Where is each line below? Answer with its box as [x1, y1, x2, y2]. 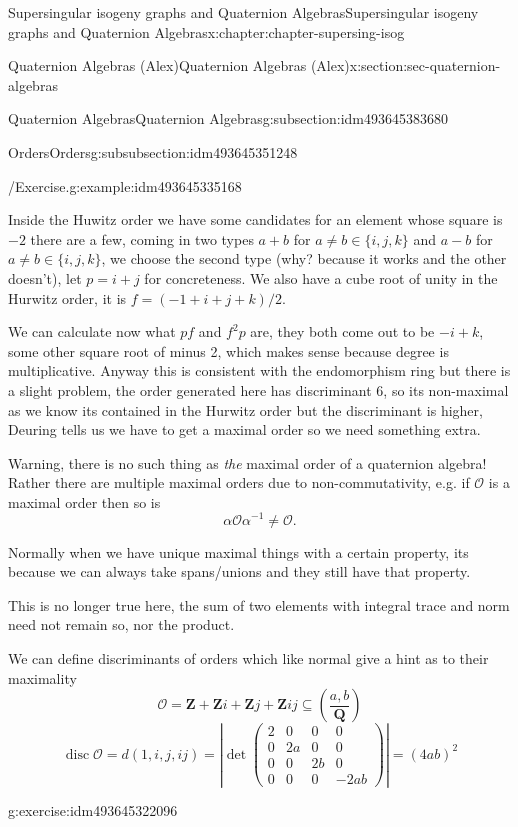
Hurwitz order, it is [8, 287, 127, 308]
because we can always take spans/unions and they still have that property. [8, 561, 471, 582]
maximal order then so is [8, 491, 161, 512]
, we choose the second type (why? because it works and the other [101, 248, 507, 269]
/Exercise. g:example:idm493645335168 [8, 175, 242, 196]
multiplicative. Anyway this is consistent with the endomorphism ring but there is [8, 360, 511, 381]
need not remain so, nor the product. [8, 614, 235, 635]
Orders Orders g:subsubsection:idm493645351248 [8, 141, 298, 162]
